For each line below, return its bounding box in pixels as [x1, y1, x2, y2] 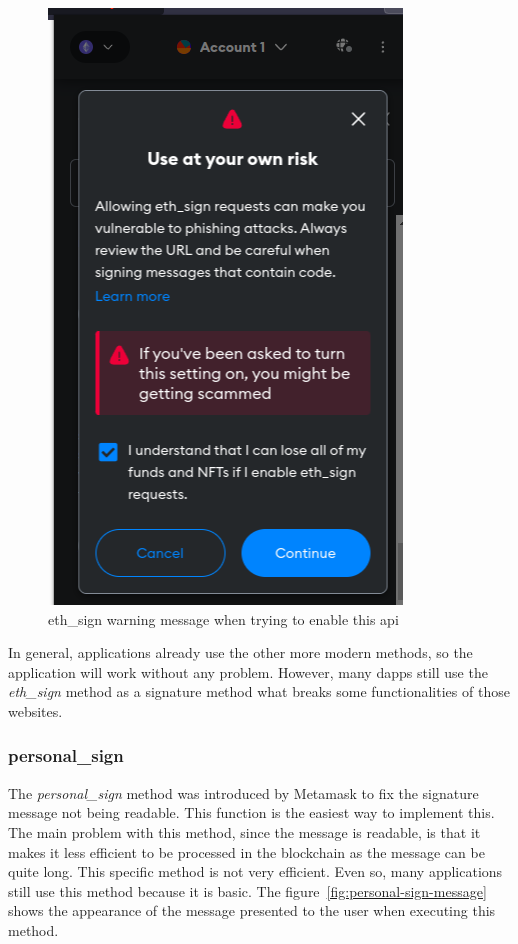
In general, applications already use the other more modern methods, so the [8, 642, 473, 663]
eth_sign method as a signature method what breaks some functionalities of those [8, 681, 510, 702]
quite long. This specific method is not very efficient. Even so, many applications [8, 861, 503, 882]
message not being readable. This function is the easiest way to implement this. [8, 802, 495, 823]
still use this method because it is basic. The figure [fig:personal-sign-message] [8, 880, 487, 901]
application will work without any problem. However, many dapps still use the [8, 661, 488, 682]
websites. [8, 700, 63, 721]
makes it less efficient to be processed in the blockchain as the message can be [8, 841, 485, 862]
